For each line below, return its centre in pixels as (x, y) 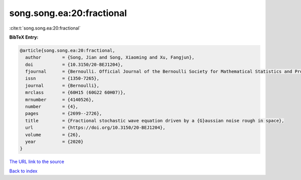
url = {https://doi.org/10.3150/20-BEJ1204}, (95, 128)
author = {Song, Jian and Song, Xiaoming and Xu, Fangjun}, (110, 57)
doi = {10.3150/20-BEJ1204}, (74, 64)
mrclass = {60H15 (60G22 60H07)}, (76, 93)
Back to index (23, 171)
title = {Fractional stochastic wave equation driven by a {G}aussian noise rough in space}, (155, 121)
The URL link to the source (37, 162)
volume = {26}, (53, 135)
